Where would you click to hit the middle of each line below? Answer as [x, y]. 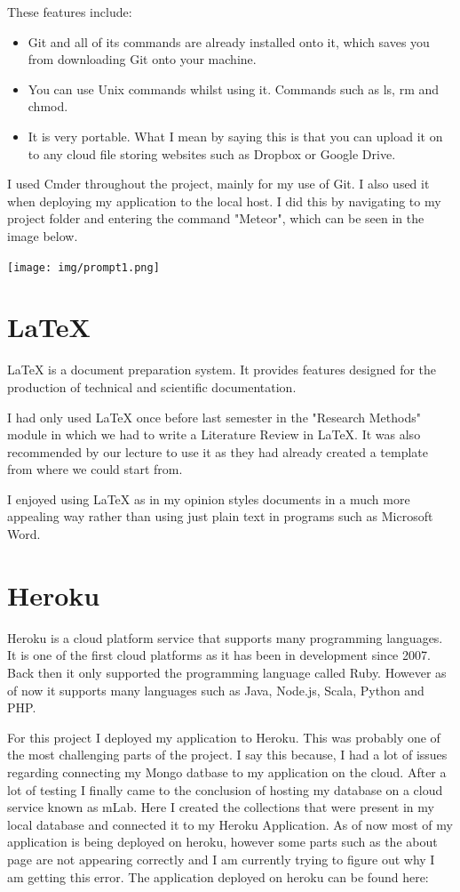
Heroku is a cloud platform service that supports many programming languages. [225, 637]
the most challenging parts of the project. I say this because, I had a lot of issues [227, 755]
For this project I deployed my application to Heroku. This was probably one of [224, 737]
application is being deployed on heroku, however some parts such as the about [222, 842]
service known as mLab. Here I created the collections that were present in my [221, 807]
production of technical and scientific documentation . [152, 386]
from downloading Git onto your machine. [142, 59]
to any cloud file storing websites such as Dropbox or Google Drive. [212, 153]
